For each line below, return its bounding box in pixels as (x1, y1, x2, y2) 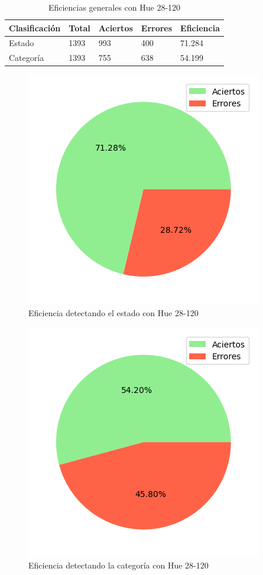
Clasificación (9, 21, 61, 34)
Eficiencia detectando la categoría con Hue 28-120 (28, 559, 209, 571)
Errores (141, 21, 173, 34)
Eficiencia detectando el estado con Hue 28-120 (28, 306, 199, 319)
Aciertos (98, 21, 133, 34)
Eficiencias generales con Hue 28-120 (48, 1, 181, 13)
